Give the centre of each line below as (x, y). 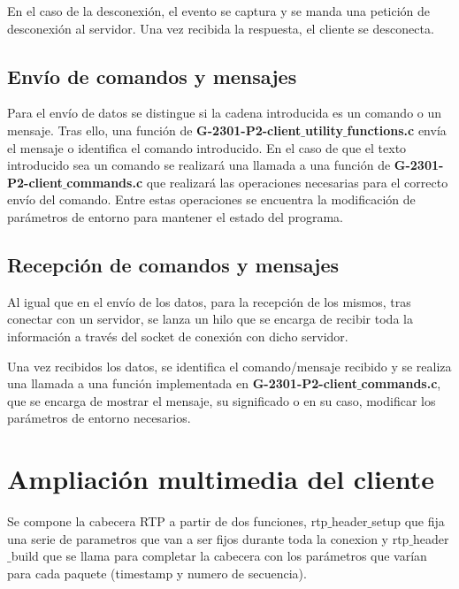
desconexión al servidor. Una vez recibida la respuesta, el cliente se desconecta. (221, 28)
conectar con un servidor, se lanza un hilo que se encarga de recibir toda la (210, 319)
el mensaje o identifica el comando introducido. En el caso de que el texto (207, 147)
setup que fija (408, 521)
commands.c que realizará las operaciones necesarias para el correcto (257, 182)
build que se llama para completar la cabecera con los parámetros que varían (219, 556)
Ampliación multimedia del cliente (221, 479)
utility (324, 130)
